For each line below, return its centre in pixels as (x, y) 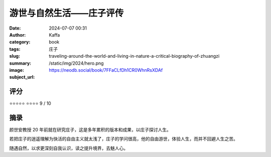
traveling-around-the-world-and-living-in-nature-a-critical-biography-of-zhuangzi (134, 56)
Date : (15, 28)
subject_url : (22, 77)
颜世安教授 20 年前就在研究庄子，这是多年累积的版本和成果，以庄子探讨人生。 (90, 130)
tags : (15, 49)
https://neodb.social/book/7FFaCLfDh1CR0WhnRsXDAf (106, 70)
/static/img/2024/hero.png (76, 63)
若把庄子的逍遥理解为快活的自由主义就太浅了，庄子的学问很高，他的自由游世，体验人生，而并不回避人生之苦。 (123, 139)
